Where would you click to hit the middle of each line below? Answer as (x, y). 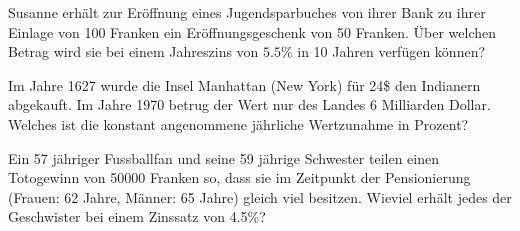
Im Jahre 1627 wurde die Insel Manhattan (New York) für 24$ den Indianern (244, 84)
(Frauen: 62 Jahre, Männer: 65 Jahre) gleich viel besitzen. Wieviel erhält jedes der (260, 196)
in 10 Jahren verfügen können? (391, 51)
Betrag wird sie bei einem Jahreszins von (133, 51)
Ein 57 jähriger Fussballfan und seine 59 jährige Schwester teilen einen (223, 157)
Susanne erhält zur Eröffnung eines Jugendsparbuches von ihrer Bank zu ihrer (247, 12)
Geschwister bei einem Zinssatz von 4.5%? (137, 216)
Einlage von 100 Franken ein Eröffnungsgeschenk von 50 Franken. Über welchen (252, 31)
